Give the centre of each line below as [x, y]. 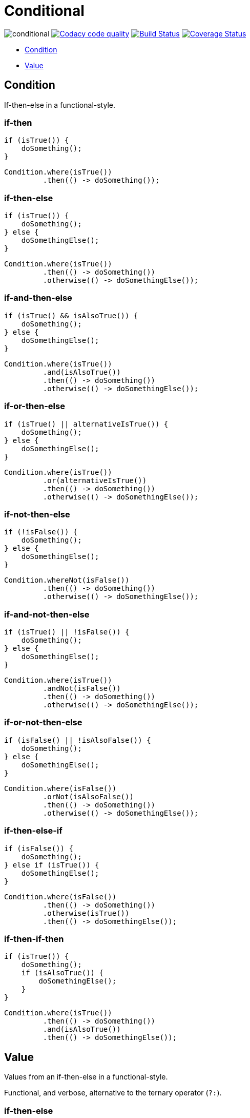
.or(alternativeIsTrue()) [95, 480]
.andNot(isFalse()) [82, 689]
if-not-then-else [37, 514]
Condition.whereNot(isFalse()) [67, 580]
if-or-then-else [35, 406]
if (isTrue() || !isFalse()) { [67, 632]
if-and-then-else [38, 298]
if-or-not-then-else [43, 722]
